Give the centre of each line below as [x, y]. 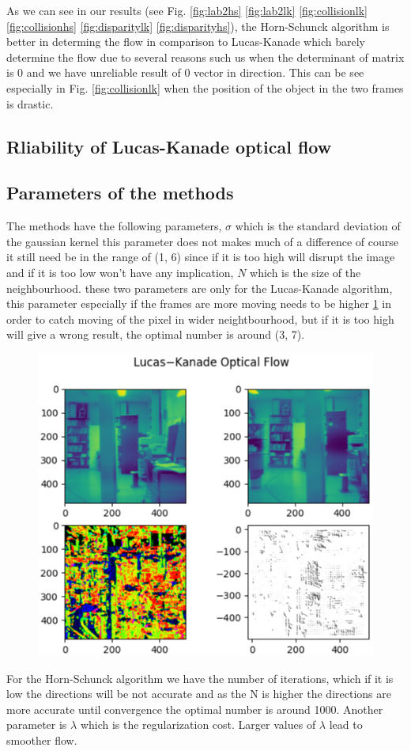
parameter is [37, 724]
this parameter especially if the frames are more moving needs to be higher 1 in [199, 303]
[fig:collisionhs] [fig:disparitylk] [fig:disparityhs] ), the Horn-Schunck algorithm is [198, 26]
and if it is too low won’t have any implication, [120, 272]
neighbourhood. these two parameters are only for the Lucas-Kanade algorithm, [200, 288]
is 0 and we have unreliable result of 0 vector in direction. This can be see [185, 72]
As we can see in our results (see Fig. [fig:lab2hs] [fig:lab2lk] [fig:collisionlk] [187, 10]
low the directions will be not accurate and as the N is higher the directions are [199, 694]
